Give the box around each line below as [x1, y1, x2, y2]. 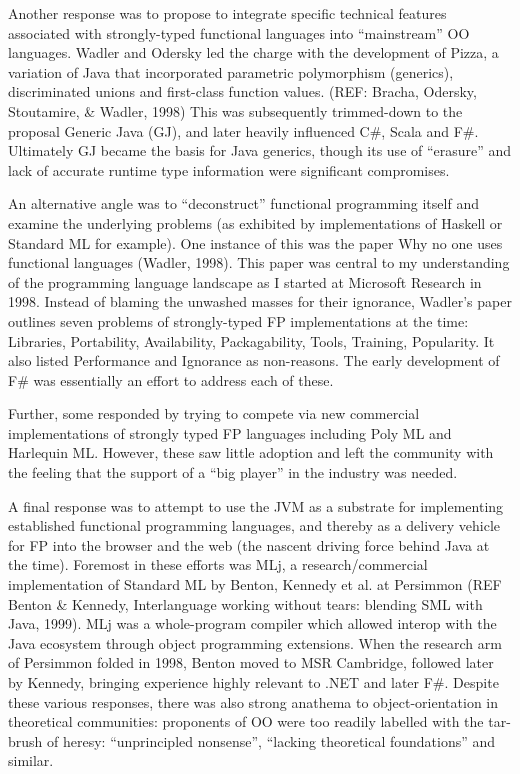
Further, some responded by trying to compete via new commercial [8, 403, 420, 424]
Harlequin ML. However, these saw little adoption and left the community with [8, 442, 494, 463]
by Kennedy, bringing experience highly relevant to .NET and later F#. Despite [8, 672, 499, 692]
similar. [8, 750, 54, 771]
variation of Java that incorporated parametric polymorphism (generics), [8, 61, 454, 82]
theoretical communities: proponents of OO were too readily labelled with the [8, 711, 484, 732]
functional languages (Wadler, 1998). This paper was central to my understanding [8, 252, 510, 273]
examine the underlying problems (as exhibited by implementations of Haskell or [8, 212, 503, 233]
